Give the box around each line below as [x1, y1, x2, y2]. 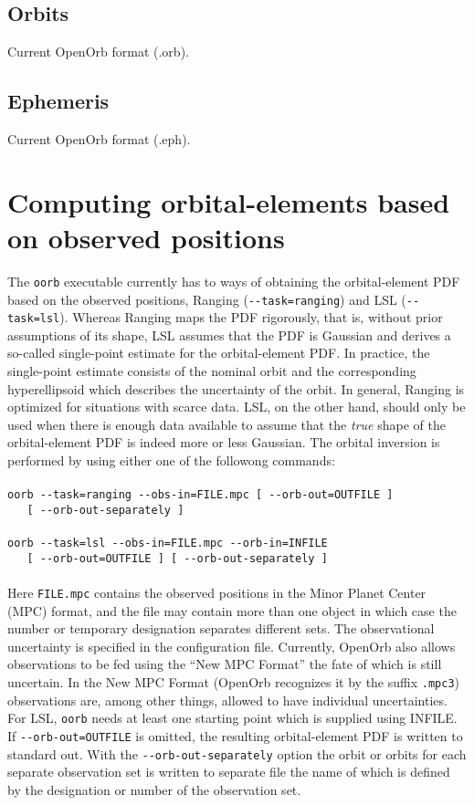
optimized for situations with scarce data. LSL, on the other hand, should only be [7, 397, 466, 416]
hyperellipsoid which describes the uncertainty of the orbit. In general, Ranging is [7, 379, 465, 398]
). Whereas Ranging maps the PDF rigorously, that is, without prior [59, 308, 443, 327]
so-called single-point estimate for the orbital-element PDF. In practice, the [7, 343, 430, 362]
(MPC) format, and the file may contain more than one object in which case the [7, 601, 457, 620]
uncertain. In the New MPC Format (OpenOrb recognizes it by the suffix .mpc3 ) [7, 673, 460, 692]
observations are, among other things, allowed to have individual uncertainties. [7, 690, 448, 709]
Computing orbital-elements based [7, 183, 450, 220]
